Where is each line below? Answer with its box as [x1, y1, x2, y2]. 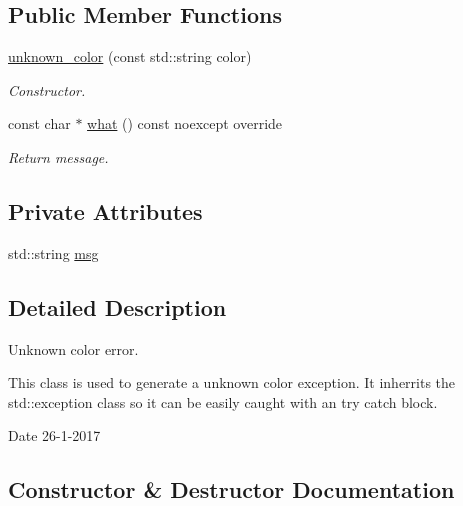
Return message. [8, 146, 109, 167]
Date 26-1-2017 [8, 425, 101, 446]
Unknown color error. [8, 338, 139, 359]
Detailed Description [8, 291, 227, 322]
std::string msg [8, 242, 99, 263]
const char [8, 113, 71, 134]
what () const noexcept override [87, 113, 283, 134]
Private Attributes [8, 195, 203, 226]
